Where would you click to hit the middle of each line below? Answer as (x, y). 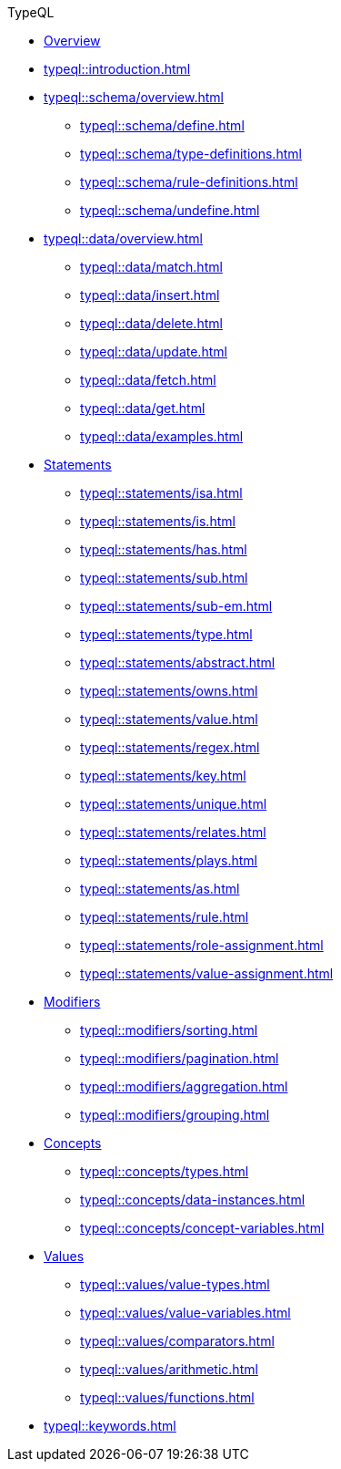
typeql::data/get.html (143, 408)
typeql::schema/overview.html (134, 97)
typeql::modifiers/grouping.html (175, 1115)
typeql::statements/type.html (166, 634)
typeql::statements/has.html (164, 549)
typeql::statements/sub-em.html (176, 606)
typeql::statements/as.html (160, 889)
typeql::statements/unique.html (174, 804)
